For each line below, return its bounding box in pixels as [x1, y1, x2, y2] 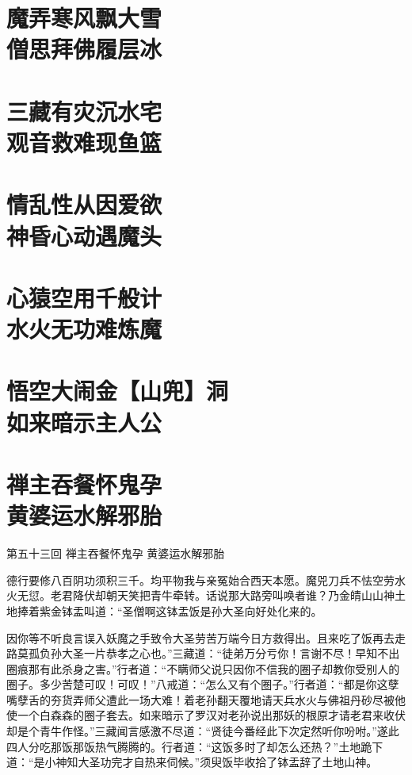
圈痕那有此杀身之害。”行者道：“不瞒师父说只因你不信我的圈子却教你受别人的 [6, 660, 400, 677]
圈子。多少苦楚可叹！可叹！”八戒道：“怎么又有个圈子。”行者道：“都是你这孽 [6, 676, 399, 693]
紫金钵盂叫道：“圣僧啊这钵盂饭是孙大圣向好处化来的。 [39, 602, 322, 619]
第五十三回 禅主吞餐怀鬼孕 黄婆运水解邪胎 [6, 545, 225, 562]
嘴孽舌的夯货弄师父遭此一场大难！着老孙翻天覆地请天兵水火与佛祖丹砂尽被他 [6, 691, 406, 708]
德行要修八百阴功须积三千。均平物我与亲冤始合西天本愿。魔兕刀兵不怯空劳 [6, 571, 395, 588]
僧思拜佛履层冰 [6, 33, 162, 65]
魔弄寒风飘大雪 [6, 2, 162, 34]
